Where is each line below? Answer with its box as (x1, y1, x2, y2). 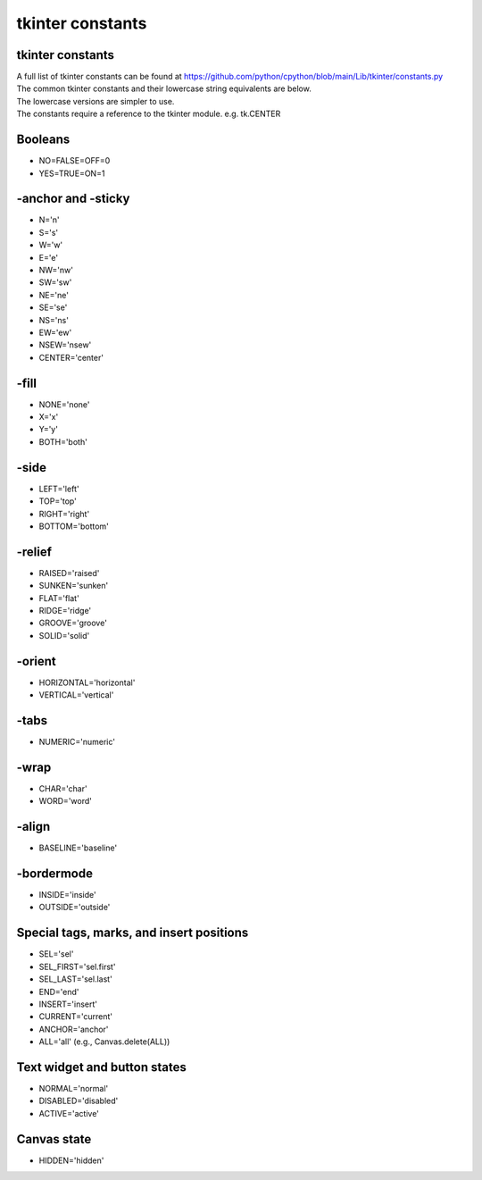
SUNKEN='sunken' (38, 581, 109, 591)
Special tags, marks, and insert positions (16, 925, 249, 941)
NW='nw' (38, 264, 73, 275)
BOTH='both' (38, 436, 88, 447)
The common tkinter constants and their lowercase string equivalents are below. (16, 83, 312, 94)
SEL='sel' (38, 949, 74, 959)
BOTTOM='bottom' (38, 521, 109, 531)
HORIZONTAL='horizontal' (38, 677, 136, 688)
